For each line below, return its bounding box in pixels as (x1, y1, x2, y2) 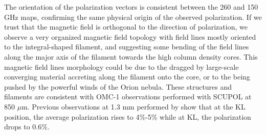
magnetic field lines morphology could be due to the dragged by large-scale (4, 61, 239, 72)
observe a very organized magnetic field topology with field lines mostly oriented (4, 31, 256, 42)
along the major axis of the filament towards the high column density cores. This (4, 51, 258, 62)
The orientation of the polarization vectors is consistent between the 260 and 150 (4, 2, 258, 12)
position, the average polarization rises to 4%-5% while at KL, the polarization (4, 111, 251, 122)
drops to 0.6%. (4, 121, 50, 132)
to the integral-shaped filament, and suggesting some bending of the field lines (4, 41, 249, 52)
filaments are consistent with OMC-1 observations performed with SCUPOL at (4, 91, 252, 102)
